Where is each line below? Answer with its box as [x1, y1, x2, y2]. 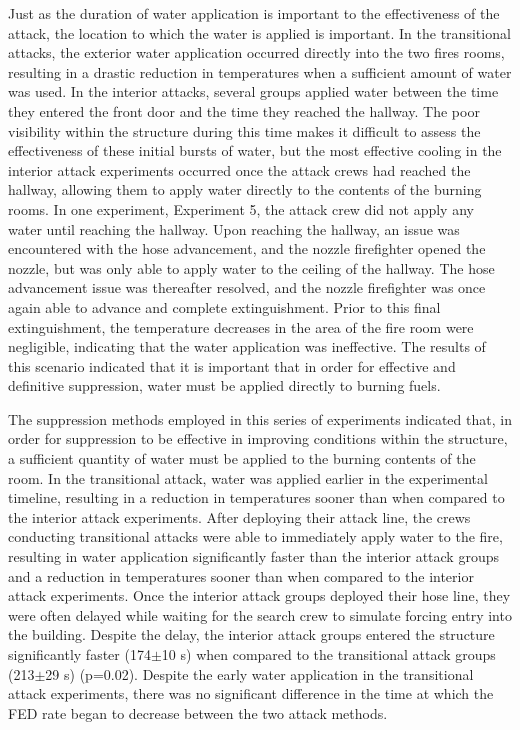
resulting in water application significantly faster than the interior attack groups [8, 546, 499, 567]
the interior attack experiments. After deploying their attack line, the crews [8, 506, 471, 527]
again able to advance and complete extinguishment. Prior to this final [8, 296, 441, 317]
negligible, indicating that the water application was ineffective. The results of [8, 336, 486, 357]
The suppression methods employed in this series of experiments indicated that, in [8, 408, 512, 429]
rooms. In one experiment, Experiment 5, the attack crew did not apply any [8, 198, 474, 219]
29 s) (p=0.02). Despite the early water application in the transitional [45, 663, 474, 684]
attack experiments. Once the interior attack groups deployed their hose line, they [8, 585, 511, 606]
